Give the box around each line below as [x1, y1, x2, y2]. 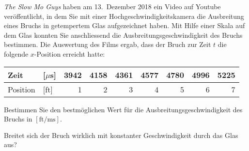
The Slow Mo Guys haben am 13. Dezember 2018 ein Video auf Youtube [4, 1, 221, 11]
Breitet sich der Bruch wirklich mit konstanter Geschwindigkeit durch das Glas [4, 130, 238, 140]
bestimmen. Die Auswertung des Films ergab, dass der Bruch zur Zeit [4, 39, 211, 49]
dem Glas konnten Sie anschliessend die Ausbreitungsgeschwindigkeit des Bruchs [4, 30, 243, 40]
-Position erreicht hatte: [34, 48, 105, 59]
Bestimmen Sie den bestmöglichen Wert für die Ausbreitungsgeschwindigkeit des [4, 104, 243, 114]
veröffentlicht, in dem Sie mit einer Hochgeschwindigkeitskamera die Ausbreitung [4, 11, 244, 21]
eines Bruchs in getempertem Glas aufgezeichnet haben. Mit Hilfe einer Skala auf [4, 20, 245, 30]
